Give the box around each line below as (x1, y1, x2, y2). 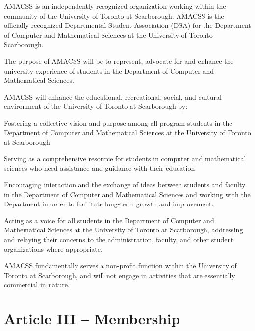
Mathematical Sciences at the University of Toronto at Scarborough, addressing (4, 225, 243, 235)
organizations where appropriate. (4, 244, 102, 254)
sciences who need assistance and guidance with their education (4, 163, 195, 173)
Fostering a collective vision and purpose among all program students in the (4, 117, 232, 127)
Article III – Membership (4, 308, 180, 329)
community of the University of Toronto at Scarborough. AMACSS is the (4, 10, 224, 21)
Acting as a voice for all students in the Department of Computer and (4, 215, 214, 225)
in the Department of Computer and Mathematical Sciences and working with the (4, 189, 251, 199)
